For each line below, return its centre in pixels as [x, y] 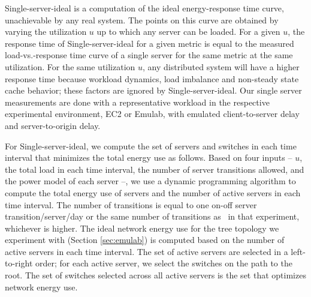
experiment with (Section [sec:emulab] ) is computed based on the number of [145, 240]
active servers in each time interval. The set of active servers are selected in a [147, 251]
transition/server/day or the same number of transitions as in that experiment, [152, 216]
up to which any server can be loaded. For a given [188, 31]
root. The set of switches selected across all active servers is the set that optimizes [155, 275]
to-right [19, 263]
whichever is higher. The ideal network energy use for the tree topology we [142, 228]
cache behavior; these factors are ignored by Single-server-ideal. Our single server [153, 90]
